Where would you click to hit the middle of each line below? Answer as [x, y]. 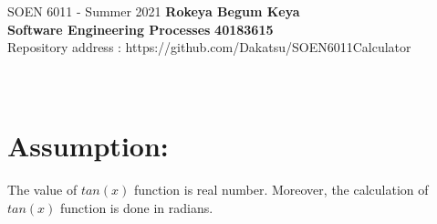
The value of [42, 190]
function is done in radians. [137, 207]
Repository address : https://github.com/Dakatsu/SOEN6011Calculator [209, 47]
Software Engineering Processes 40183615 [140, 29]
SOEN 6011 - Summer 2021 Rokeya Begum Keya [154, 11]
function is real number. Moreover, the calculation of [281, 190]
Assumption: [88, 146]
